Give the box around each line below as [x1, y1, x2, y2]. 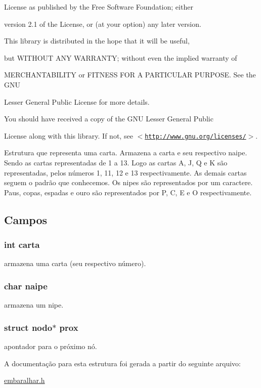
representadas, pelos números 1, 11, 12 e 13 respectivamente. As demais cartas [4, 167, 247, 178]
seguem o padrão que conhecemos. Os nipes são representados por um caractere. [4, 177, 253, 188]
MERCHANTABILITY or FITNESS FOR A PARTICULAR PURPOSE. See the [4, 69, 256, 80]
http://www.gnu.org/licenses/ [145, 133, 246, 140]
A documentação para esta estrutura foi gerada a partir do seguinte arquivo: [4, 358, 241, 368]
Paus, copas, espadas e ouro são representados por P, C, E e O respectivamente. [4, 187, 252, 197]
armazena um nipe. [4, 299, 64, 310]
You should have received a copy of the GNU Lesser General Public [4, 113, 213, 124]
